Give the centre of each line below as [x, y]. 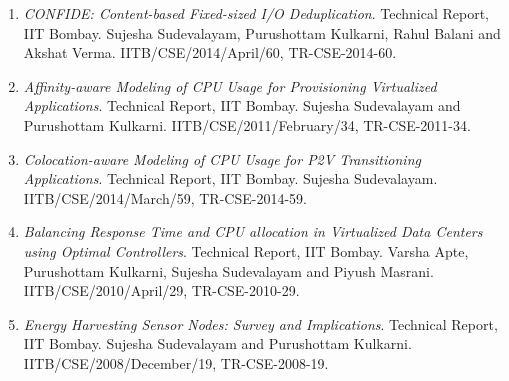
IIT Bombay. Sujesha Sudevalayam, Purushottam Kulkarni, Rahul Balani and [262, 32]
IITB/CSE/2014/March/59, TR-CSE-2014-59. [165, 197]
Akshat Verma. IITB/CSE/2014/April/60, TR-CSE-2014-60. [210, 52]
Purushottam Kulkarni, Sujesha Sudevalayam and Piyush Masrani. [228, 270]
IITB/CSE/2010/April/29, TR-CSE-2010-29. [161, 290]
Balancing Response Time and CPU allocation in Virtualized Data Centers [253, 231]
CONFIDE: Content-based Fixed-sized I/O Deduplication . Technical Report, [256, 13]
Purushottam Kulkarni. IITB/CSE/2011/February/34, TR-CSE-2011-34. [247, 124]
